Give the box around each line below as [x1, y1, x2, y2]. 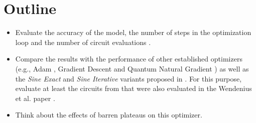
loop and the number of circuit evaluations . [15, 36, 151, 47]
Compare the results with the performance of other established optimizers [15, 53, 242, 64]
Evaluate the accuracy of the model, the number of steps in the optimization [15, 27, 251, 37]
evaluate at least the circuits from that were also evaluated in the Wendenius [15, 83, 252, 93]
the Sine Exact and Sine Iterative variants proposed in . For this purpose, [15, 73, 242, 83]
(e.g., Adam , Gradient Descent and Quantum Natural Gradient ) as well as [15, 63, 249, 73]
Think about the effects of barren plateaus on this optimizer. [15, 109, 202, 120]
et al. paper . [15, 92, 55, 103]
